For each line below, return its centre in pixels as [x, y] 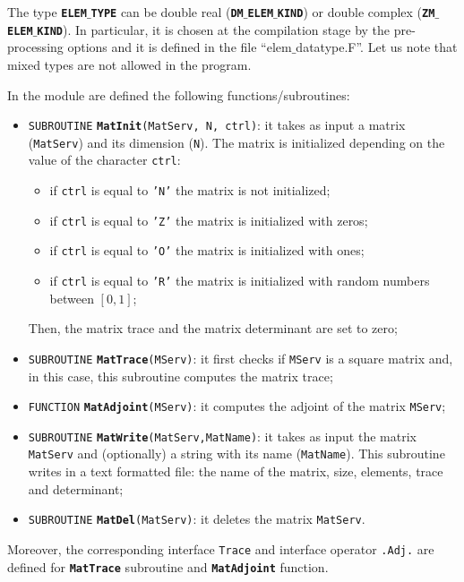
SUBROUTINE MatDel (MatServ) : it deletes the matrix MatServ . [197, 519]
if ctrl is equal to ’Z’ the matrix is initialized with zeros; [209, 220]
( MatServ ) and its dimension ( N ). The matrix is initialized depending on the [236, 142]
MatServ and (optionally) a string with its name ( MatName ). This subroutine [236, 454]
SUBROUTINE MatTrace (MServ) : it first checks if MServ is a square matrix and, [241, 358]
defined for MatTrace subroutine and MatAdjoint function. [168, 566]
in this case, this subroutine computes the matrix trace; [180, 376]
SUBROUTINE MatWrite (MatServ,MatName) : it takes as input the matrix [222, 436]
